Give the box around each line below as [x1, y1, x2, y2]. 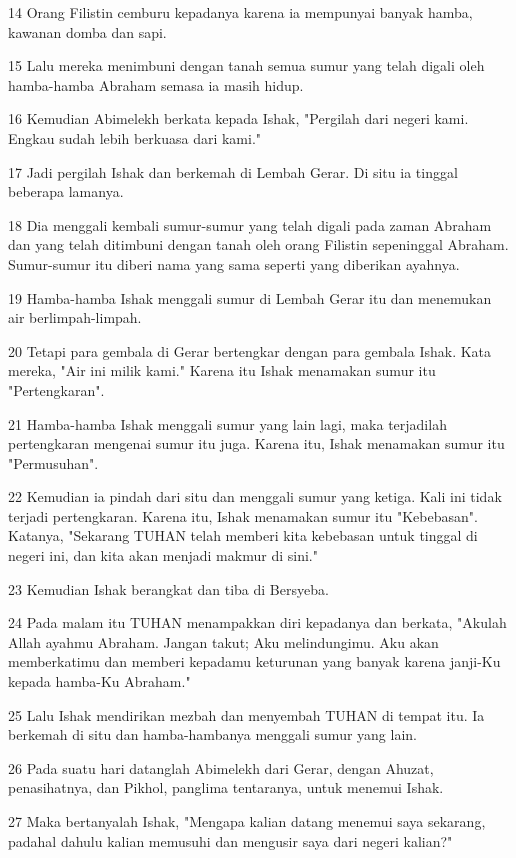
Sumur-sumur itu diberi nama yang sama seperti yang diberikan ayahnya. [8, 253, 460, 274]
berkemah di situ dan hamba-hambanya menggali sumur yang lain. [8, 724, 417, 745]
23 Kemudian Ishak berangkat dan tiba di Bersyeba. [8, 578, 329, 599]
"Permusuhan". [8, 452, 99, 473]
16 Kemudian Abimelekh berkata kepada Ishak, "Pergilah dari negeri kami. [8, 108, 469, 129]
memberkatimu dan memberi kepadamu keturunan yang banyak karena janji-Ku [8, 651, 501, 672]
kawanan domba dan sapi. [8, 21, 167, 42]
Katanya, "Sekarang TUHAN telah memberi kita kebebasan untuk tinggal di [8, 525, 478, 546]
